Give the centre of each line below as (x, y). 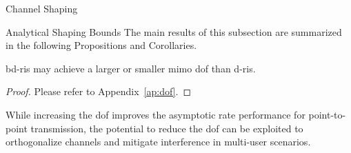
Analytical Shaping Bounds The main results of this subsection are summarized (174, 31)
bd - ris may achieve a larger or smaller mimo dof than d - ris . (131, 68)
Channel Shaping (42, 8)
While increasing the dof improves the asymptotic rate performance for (156, 114)
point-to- (327, 114)
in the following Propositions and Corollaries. (101, 45)
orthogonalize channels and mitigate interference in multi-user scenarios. (158, 142)
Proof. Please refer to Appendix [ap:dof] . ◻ (99, 91)
